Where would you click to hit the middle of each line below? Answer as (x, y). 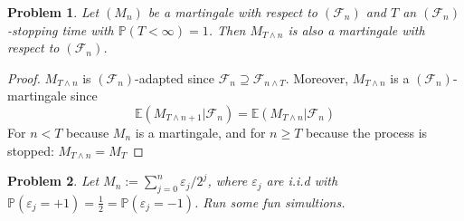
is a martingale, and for (200, 132)
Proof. (24, 77)
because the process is (367, 132)
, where (227, 181)
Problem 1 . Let (53, 12)
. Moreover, (317, 77)
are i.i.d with (302, 181)
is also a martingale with (356, 29)
